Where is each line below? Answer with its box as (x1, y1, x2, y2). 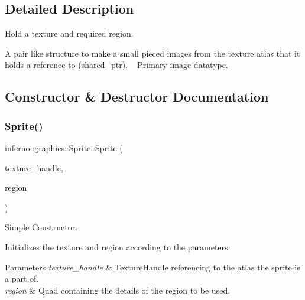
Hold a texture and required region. (5, 27, 134, 40)
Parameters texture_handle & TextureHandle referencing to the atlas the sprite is (5, 260, 300, 273)
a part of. (5, 272, 39, 285)
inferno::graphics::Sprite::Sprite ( (5, 141, 123, 154)
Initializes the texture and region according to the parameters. (5, 240, 231, 253)
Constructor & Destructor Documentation (5, 87, 269, 106)
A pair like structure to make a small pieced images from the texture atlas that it (5, 47, 300, 59)
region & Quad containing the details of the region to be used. (5, 283, 231, 296)
